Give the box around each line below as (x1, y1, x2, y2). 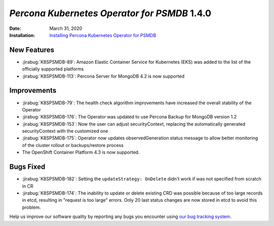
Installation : (9, 32, 36, 38)
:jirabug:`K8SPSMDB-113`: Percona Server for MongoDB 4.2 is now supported (22, 73, 185, 79)
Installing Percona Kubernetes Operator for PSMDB (49, 32, 157, 38)
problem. (22, 204, 41, 210)
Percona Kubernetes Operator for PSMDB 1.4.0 (9, 8, 212, 19)
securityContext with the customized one (22, 128, 109, 134)
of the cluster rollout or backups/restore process (22, 142, 124, 148)
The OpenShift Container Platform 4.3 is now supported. (22, 149, 140, 156)
